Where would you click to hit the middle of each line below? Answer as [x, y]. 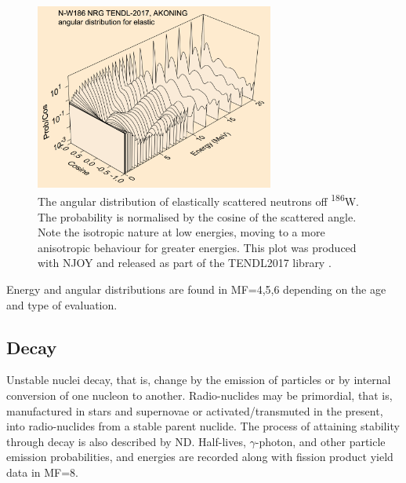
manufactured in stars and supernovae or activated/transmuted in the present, [195, 410]
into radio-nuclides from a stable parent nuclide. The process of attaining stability [203, 426]
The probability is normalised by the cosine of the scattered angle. [197, 216]
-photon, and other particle [320, 441]
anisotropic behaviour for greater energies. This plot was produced [197, 247]
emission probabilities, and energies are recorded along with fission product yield [200, 457]
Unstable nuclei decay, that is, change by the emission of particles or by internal [199, 380]
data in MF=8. [42, 472]
